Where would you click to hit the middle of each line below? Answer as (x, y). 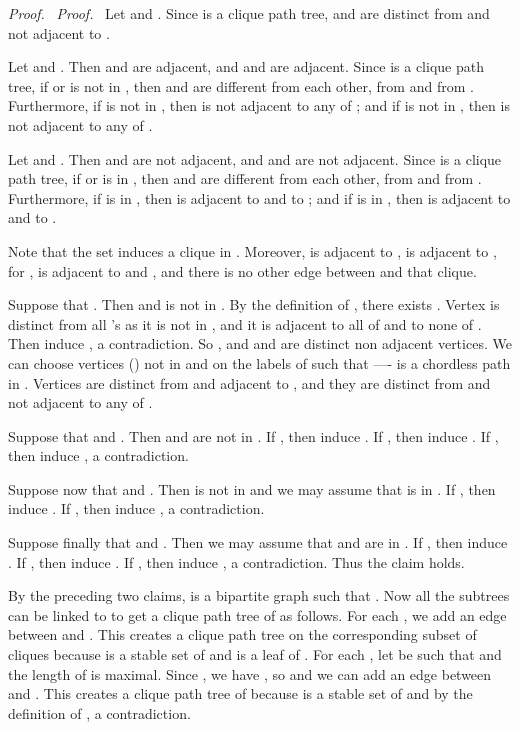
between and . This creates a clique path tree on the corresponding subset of (242, 634)
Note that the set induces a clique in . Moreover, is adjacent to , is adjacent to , (252, 250)
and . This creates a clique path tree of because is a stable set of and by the (240, 693)
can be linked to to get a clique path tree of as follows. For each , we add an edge (257, 614)
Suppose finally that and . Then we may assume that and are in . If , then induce (258, 542)
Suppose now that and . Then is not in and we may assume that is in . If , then (252, 488)
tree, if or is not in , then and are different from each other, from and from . (241, 85)
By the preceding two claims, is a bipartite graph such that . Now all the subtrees (259, 595)
